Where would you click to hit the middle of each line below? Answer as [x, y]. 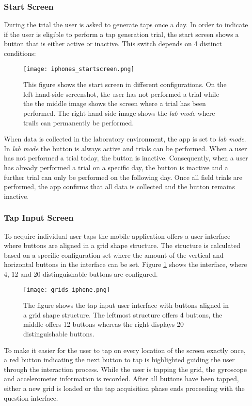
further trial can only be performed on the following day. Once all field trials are [123, 177]
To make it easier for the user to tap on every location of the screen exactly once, [125, 350]
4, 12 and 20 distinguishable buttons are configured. [81, 274]
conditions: [20, 53]
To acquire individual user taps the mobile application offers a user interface [117, 236]
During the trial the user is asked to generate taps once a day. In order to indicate [126, 25]
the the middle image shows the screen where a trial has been [115, 103]
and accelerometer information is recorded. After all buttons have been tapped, [121, 379]
